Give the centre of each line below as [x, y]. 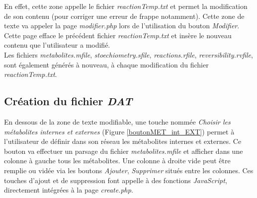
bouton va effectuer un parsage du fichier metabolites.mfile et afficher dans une [124, 151]
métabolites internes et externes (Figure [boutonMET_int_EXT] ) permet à [119, 131]
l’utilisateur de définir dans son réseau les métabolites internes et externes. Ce [123, 141]
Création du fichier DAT [68, 101]
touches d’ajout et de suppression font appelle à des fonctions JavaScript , [116, 180]
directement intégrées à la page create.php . [69, 190]
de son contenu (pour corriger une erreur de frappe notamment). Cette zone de [124, 16]
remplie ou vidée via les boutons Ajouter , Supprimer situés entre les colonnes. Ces [129, 170]
